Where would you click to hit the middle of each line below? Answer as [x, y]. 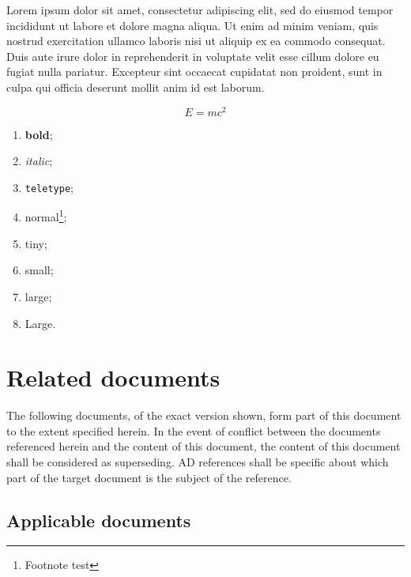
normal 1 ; [46, 216]
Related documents [113, 377]
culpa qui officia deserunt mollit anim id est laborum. [136, 87]
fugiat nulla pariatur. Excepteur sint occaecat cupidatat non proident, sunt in [194, 72]
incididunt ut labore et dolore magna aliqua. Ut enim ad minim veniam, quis [192, 25]
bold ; [39, 134]
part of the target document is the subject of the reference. [149, 477]
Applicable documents [99, 520]
